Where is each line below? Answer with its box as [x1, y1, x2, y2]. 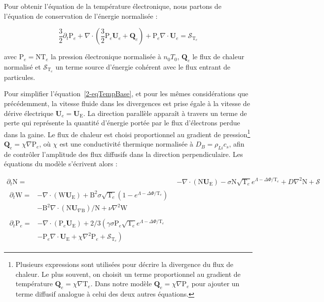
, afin [229, 139, 245, 149]
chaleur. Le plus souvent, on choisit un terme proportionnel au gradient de [15, 268, 241, 279]
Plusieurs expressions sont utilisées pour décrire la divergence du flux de [15, 259, 234, 269]
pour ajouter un [191, 278, 240, 289]
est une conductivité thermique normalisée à [59, 139, 193, 149]
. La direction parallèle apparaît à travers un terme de [83, 108, 247, 118]
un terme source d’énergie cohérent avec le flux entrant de [55, 61, 231, 72]
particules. [4, 72, 36, 82]
